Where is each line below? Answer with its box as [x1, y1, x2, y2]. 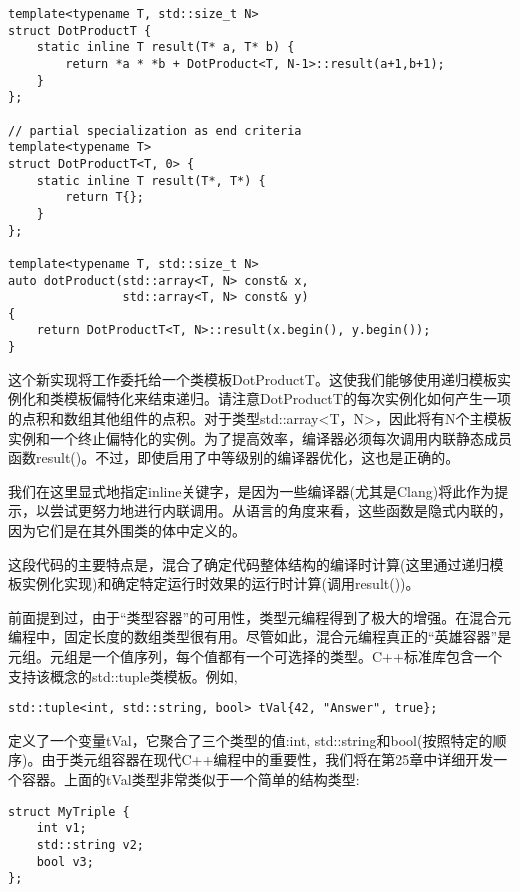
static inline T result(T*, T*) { [36, 173, 266, 188]
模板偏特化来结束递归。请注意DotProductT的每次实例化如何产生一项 [63, 388, 511, 409]
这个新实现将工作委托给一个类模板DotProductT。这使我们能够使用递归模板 [8, 368, 497, 389]
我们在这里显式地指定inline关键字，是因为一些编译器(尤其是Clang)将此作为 [8, 480, 495, 501]
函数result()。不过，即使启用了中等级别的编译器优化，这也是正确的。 [8, 447, 460, 468]
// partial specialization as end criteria [8, 123, 302, 138]
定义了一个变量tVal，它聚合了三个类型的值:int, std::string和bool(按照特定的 [8, 729, 493, 750]
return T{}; [65, 190, 145, 205]
